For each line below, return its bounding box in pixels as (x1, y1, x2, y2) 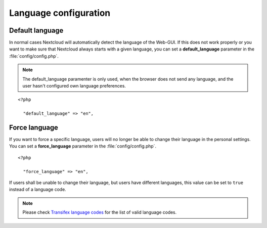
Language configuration (9, 7, 111, 18)
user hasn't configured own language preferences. (22, 83, 126, 89)
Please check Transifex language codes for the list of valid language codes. (22, 209, 177, 215)
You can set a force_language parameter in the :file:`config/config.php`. (9, 143, 157, 149)
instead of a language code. (9, 186, 66, 192)
